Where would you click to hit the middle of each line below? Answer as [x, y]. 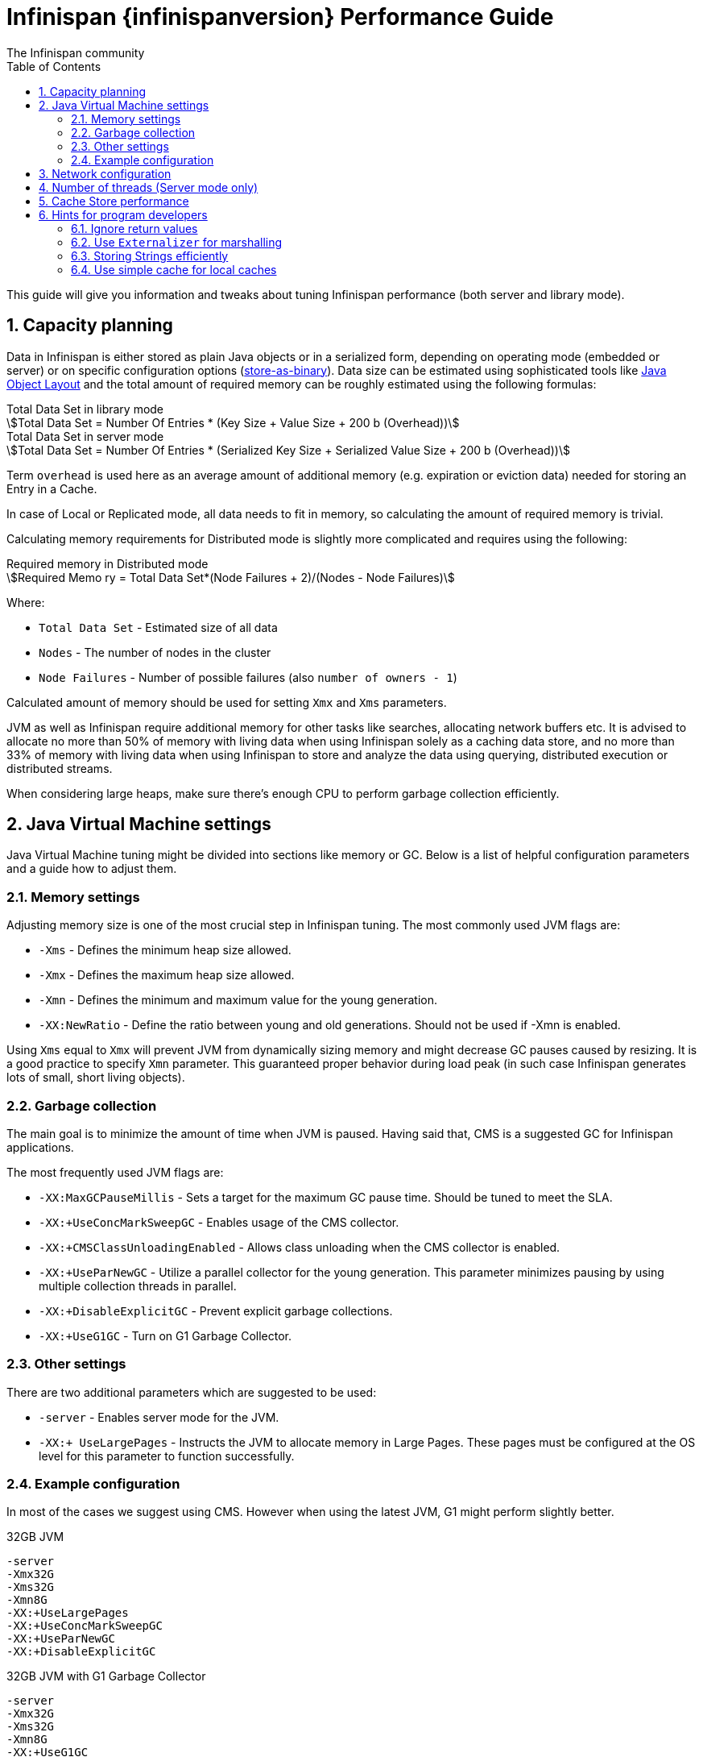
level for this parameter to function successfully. [167, 1456]
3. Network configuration [105, 173]
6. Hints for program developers [123, 214]
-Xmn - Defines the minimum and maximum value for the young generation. [238, 1000]
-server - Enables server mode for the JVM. [159, 1417]
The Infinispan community [76, 52]
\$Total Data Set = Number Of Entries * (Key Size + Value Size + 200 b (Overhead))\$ [233, 422]
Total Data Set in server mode [85, 436]
